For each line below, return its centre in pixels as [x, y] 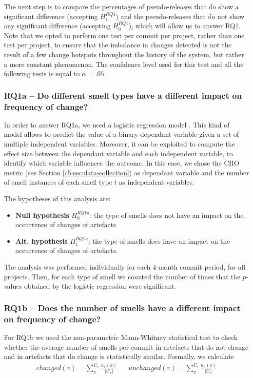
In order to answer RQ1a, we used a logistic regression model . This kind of [117, 124]
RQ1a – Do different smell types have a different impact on [123, 95]
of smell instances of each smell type [58, 182]
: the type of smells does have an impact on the [159, 241]
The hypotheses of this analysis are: [57, 199]
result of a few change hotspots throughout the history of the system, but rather [124, 54]
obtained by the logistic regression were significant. [100, 286]
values [13, 286]
